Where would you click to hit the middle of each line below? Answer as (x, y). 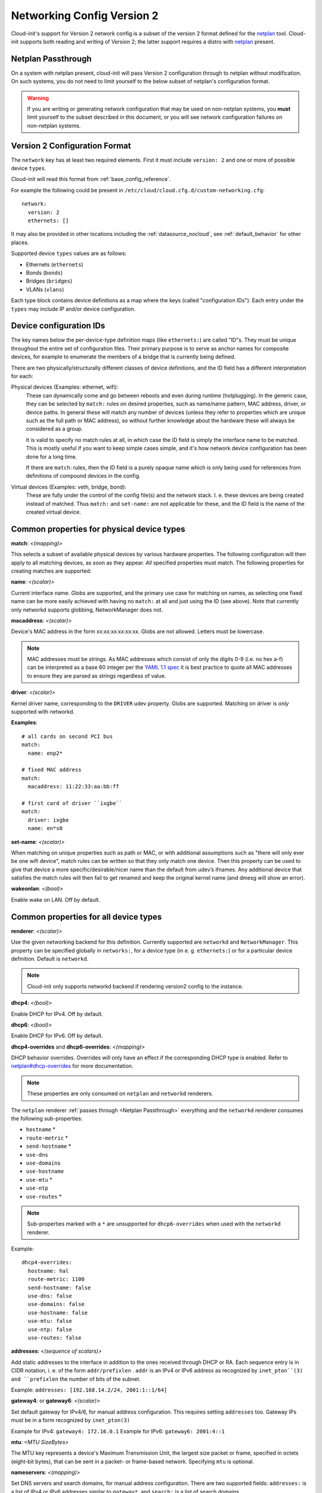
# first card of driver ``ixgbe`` (72, 803)
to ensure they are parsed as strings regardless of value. (97, 675)
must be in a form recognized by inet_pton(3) (71, 1420)
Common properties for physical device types (98, 529)
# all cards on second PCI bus (67, 736)
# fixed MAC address (52, 770)
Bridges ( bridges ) (49, 281)
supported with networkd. (43, 712)
